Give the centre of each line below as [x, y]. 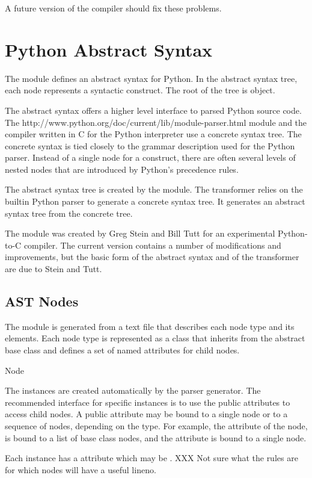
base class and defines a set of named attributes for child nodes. [122, 350]
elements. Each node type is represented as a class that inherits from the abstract [155, 338]
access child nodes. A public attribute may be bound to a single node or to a [146, 414]
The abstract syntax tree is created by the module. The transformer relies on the [154, 189]
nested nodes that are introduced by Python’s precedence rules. [122, 169]
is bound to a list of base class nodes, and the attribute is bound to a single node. [156, 437]
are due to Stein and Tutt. [54, 269]
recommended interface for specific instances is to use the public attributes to [148, 402]
